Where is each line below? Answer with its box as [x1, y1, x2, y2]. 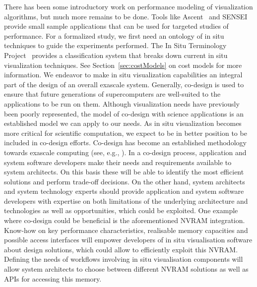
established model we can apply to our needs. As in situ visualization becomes [4, 118, 242, 128]
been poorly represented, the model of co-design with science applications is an [4, 108, 244, 118]
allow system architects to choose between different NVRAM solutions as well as [4, 264, 249, 274]
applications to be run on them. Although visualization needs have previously [4, 98, 240, 109]
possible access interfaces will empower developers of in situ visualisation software [4, 234, 253, 245]
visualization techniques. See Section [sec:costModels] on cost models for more [4, 59, 242, 70]
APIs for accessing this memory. [4, 273, 102, 284]
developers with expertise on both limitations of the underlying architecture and [4, 195, 248, 206]
